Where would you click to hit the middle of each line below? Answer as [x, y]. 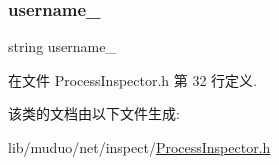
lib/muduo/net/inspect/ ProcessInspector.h [139, 147]
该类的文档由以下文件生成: [94, 113]
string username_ [62, 46]
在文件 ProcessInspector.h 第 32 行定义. [132, 79]
